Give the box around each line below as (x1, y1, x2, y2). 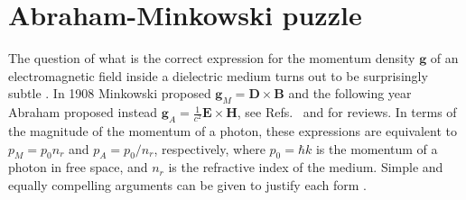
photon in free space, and (8, 158, 148, 177)
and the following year (288, 84, 412, 103)
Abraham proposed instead (8, 103, 158, 122)
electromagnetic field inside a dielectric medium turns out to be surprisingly (8, 66, 428, 85)
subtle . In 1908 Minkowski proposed (8, 84, 211, 103)
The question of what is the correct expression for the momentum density (8, 49, 415, 68)
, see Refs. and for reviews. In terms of (237, 103, 457, 122)
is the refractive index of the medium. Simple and (168, 158, 443, 177)
